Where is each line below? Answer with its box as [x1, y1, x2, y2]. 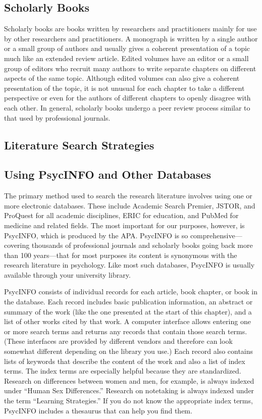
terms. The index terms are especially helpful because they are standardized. [4, 365, 241, 376]
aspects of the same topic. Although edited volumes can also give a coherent [4, 73, 240, 83]
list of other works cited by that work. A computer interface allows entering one [4, 316, 251, 327]
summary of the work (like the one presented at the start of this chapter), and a [4, 306, 252, 317]
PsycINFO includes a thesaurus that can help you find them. [4, 405, 192, 415]
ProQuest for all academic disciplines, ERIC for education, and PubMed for [4, 210, 239, 221]
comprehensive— [190, 230, 242, 240]
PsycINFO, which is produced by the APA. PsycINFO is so [4, 230, 188, 240]
